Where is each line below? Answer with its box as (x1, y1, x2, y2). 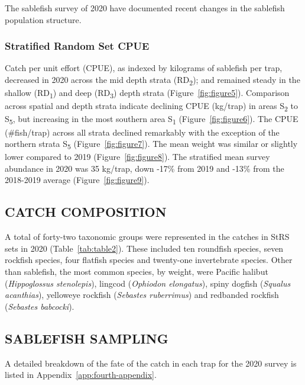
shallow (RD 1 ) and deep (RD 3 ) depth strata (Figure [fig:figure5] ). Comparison (5, 86, 290, 100)
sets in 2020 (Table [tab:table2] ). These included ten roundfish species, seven (5, 242, 284, 254)
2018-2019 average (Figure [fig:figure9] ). (5, 174, 150, 186)
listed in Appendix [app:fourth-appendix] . (5, 368, 157, 381)
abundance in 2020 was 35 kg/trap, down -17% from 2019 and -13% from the (5, 162, 284, 174)
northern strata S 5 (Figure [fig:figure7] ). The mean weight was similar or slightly (5, 137, 298, 151)
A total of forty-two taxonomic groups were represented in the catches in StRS (5, 230, 290, 243)
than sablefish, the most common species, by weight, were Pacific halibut (5, 265, 268, 277)
